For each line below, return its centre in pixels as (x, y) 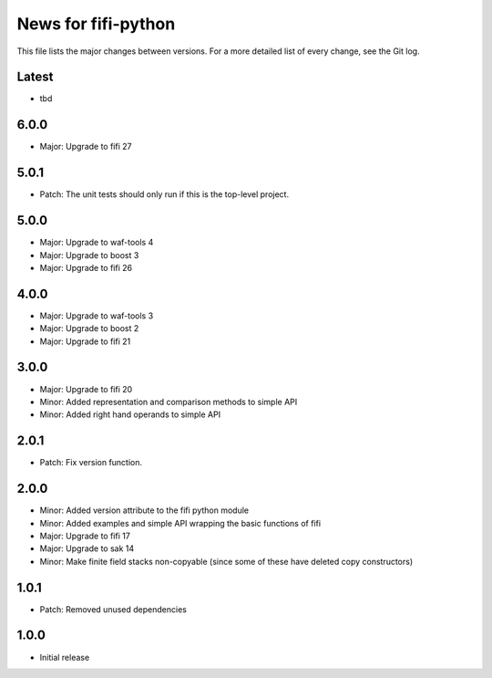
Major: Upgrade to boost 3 (89, 255)
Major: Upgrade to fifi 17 (85, 536)
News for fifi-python (96, 24)
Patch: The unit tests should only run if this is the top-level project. (164, 194)
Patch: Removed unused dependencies (113, 609)
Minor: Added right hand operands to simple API (130, 414)
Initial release (65, 657)
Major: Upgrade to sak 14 (87, 548)
